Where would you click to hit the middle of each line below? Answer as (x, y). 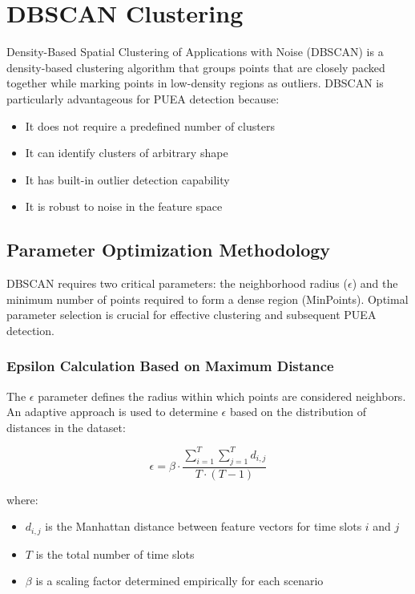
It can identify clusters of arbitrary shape (127, 153)
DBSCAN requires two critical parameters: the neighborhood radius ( (177, 283)
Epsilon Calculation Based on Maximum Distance (170, 366)
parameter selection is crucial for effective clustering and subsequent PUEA (191, 315)
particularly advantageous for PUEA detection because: (143, 98)
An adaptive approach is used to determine (112, 412)
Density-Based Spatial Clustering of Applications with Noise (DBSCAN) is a (195, 52)
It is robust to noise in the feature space (124, 206)
